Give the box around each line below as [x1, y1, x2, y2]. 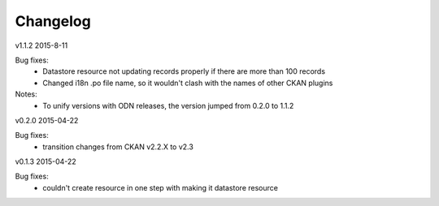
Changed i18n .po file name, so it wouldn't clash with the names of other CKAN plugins [42, 78, 333, 88]
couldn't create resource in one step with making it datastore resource [42, 182, 278, 192]
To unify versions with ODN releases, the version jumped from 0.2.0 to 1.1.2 [42, 101, 294, 110]
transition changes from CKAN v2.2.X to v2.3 [42, 142, 194, 152]
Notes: [15, 89, 37, 99]
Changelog [15, 12, 91, 30]
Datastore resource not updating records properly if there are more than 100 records [42, 67, 325, 76]
